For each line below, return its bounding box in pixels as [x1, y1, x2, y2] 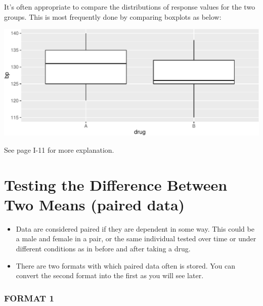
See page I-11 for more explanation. [4, 144, 114, 155]
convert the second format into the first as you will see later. [16, 270, 204, 281]
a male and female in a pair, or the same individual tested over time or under [16, 233, 256, 244]
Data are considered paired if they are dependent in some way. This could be [16, 223, 254, 234]
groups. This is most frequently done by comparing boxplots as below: [4, 11, 222, 22]
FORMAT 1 [4, 291, 54, 304]
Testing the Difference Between [4, 174, 228, 195]
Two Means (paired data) [4, 194, 185, 214]
